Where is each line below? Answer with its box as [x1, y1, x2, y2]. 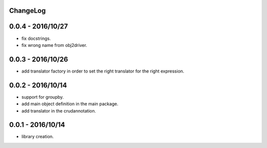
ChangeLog [9, 6, 46, 15]
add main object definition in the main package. [21, 101, 119, 107]
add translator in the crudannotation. [21, 108, 96, 113]
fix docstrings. [21, 35, 51, 41]
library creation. [21, 134, 54, 140]
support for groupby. [21, 94, 64, 100]
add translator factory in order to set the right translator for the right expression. [21, 68, 184, 74]
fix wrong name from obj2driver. [21, 42, 88, 48]
